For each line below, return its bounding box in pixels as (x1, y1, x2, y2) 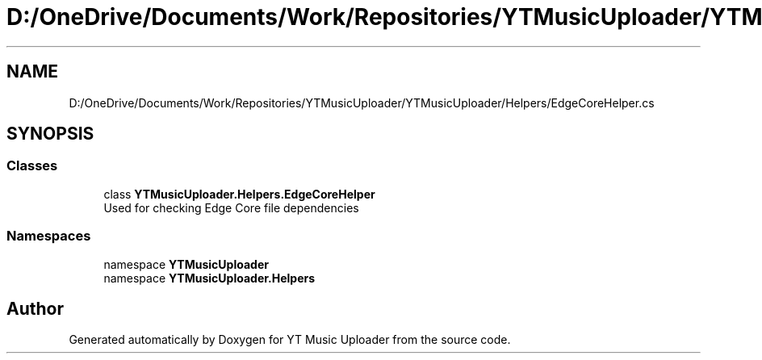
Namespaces (6, 228, 91, 245)
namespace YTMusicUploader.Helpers (103, 270, 316, 285)
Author (6, 298, 64, 319)
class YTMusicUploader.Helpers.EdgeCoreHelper (103, 186, 375, 201)
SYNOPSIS (6, 123, 94, 144)
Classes (6, 157, 58, 174)
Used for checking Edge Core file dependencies (103, 200, 359, 215)
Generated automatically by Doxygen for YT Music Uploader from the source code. (69, 333, 511, 347)
